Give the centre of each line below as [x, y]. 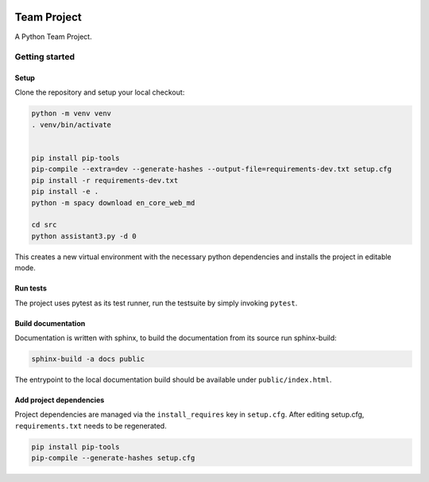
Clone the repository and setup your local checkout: [100, 92]
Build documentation [50, 323]
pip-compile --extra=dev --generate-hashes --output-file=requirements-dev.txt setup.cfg [212, 169]
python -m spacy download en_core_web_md [113, 202]
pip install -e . [65, 192]
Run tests [31, 288]
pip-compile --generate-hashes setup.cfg [113, 458]
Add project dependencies [60, 400]
